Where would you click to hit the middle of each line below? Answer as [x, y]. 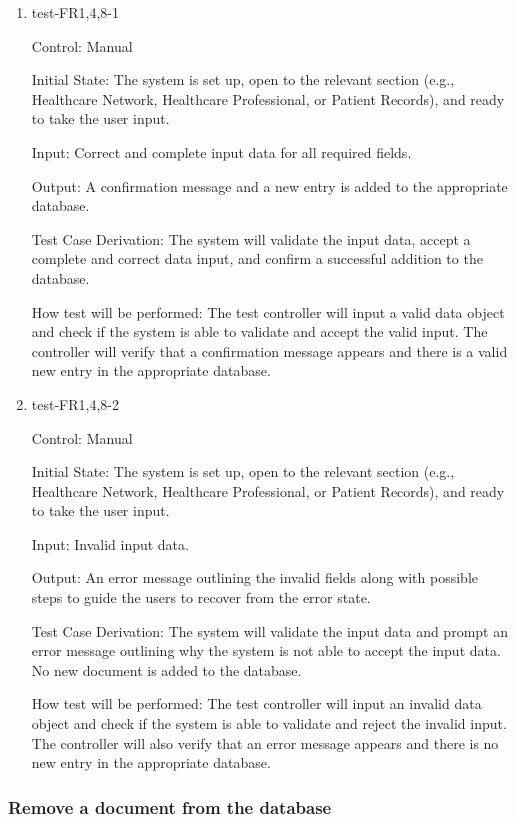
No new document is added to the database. [166, 669]
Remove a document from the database [170, 806]
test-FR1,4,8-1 [75, 12]
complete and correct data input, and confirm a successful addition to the [257, 258]
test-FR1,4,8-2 [75, 403]
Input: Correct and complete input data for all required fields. [221, 151]
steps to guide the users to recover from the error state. [201, 597]
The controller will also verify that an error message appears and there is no [265, 742]
